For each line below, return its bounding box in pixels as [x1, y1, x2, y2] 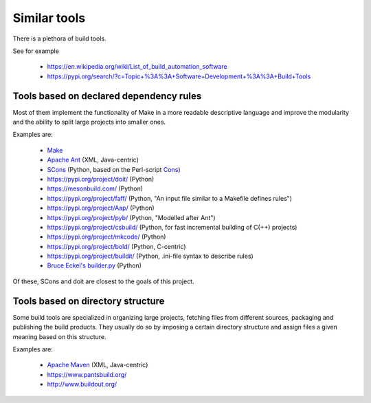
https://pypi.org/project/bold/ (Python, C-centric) [47, 242, 186, 250]
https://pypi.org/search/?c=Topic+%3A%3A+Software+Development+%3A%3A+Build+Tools [47, 72, 311, 80]
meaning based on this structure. [12, 332, 106, 340]
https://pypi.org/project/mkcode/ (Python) [47, 232, 166, 241]
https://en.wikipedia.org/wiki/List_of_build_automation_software [47, 63, 227, 71]
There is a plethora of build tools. [12, 34, 106, 43]
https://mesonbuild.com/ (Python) [47, 184, 144, 193]
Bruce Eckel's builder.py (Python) [47, 261, 142, 270]
